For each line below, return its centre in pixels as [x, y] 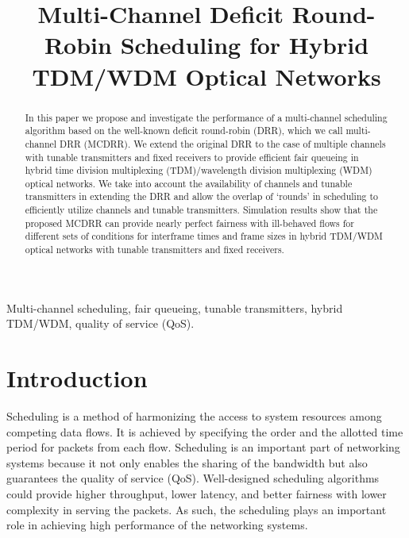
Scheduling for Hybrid [245, 45]
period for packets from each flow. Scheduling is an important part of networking [203, 447]
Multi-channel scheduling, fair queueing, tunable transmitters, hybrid [175, 307]
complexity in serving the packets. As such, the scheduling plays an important [197, 509]
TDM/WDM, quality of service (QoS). [100, 323]
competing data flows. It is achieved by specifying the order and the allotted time [205, 431]
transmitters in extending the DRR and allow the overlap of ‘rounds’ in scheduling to [201, 196]
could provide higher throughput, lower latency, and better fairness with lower [197, 494]
